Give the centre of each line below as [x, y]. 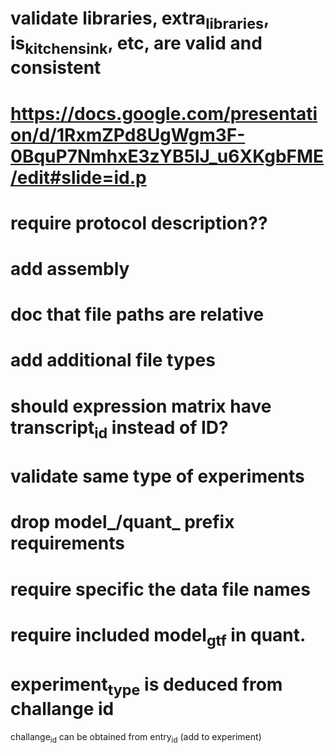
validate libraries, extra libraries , [140, 20]
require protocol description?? [139, 223]
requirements [67, 543]
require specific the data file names [160, 589]
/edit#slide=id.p [78, 177]
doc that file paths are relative [137, 314]
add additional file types [113, 360]
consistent [56, 68]
